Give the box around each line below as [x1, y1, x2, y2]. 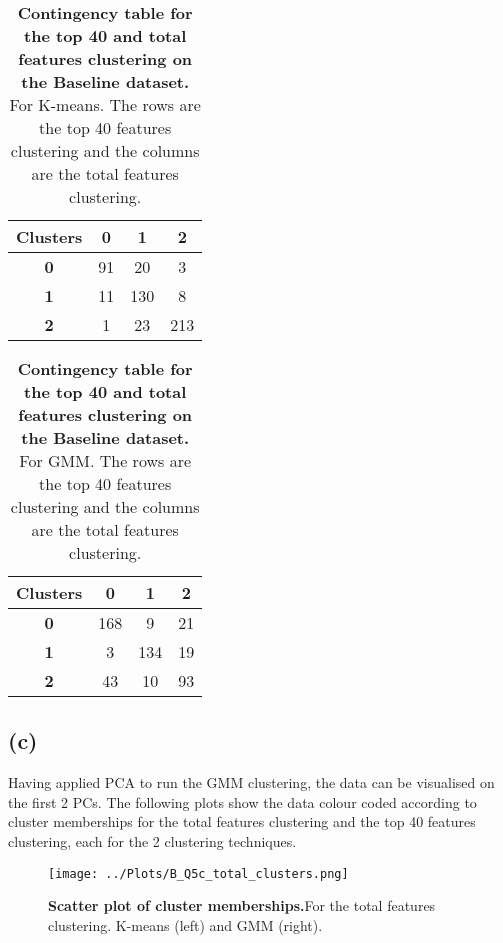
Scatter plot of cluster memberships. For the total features [48, 895, 436, 916]
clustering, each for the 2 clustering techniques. [8, 830, 297, 851]
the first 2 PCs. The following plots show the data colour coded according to [8, 791, 477, 812]
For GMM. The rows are [19, 449, 192, 472]
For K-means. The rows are [9, 93, 201, 116]
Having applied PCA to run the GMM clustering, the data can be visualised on [8, 772, 495, 793]
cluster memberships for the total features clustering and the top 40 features [8, 811, 476, 832]
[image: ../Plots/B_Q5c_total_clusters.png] [48, 866, 349, 881]
